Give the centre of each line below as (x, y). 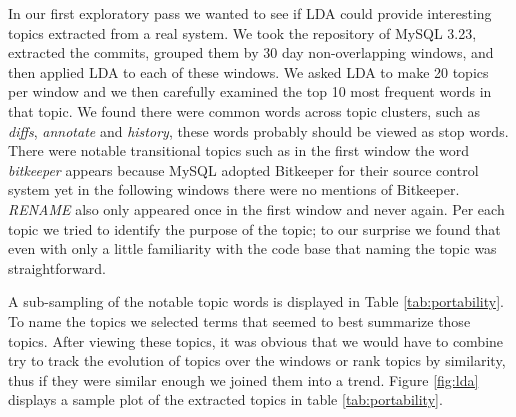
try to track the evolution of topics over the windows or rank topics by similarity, (257, 360)
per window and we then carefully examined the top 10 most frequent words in (250, 91)
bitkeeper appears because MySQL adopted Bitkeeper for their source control (243, 169)
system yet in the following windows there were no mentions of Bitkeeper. (234, 189)
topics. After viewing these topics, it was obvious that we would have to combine (256, 340)
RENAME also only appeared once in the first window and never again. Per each (256, 208)
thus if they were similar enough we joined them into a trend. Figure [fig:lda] (243, 379)
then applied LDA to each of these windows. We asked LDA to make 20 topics (248, 71)
